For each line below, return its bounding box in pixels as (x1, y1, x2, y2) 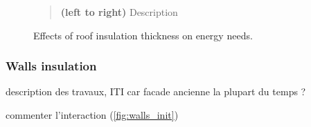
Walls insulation (6, 57, 97, 75)
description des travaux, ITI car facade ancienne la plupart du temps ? (6, 84, 306, 99)
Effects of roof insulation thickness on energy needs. (33, 28, 253, 42)
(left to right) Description (60, 5, 178, 19)
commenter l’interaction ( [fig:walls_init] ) (6, 108, 179, 121)
